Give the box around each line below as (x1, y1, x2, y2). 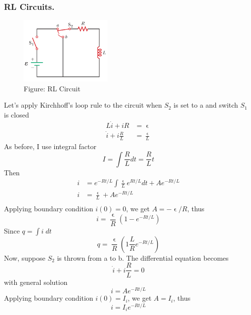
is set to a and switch (173, 100, 238, 110)
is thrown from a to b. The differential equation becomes (57, 252, 229, 263)
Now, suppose (4, 252, 45, 263)
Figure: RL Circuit (24, 83, 81, 93)
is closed (4, 110, 29, 120)
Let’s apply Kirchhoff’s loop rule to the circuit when (4, 100, 162, 110)
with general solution (4, 276, 68, 287)
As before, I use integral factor (4, 141, 96, 151)
